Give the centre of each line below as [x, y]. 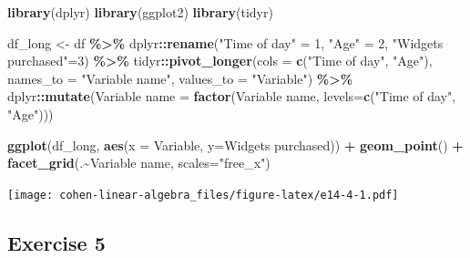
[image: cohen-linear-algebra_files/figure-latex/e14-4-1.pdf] [203, 195]
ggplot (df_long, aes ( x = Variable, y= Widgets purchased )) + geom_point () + [235, 144]
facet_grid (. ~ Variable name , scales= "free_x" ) [139, 163]
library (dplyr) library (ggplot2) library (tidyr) [140, 12]
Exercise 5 [56, 242]
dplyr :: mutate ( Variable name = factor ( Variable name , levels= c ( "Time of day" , [232, 96]
